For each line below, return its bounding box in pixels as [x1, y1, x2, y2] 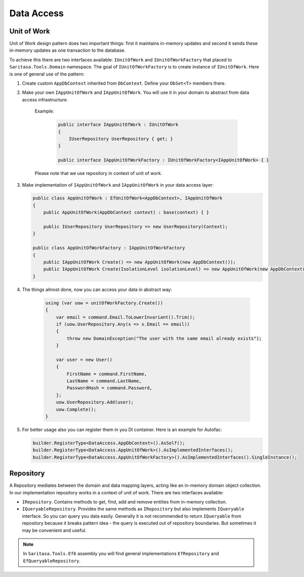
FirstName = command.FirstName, [66, 371, 147, 377]
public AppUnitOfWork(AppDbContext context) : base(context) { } [43, 209, 209, 215]
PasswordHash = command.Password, [66, 385, 153, 391]
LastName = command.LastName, [66, 378, 142, 384]
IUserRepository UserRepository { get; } [68, 136, 173, 141]
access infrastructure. [22, 96, 68, 102]
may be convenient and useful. [22, 527, 87, 533]
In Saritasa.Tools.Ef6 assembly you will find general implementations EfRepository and [23, 551, 219, 557]
